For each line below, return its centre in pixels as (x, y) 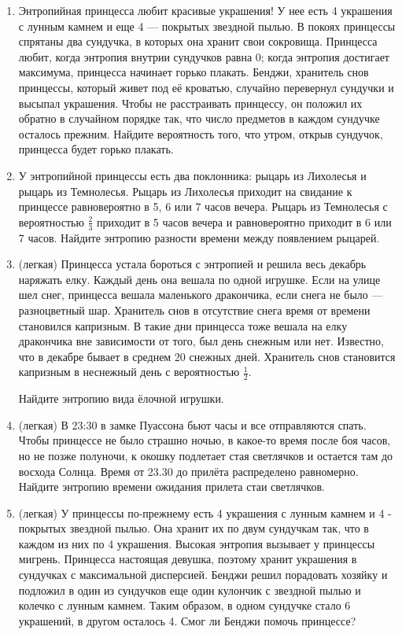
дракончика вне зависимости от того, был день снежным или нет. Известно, (201, 341)
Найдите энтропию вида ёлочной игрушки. (121, 398)
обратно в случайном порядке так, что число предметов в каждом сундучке (199, 118)
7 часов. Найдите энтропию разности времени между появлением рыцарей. (199, 237)
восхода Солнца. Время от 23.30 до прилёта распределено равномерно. (188, 471)
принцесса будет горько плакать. (96, 149)
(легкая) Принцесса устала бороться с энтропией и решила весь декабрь (192, 264)
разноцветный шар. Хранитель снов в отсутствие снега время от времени (194, 310)
